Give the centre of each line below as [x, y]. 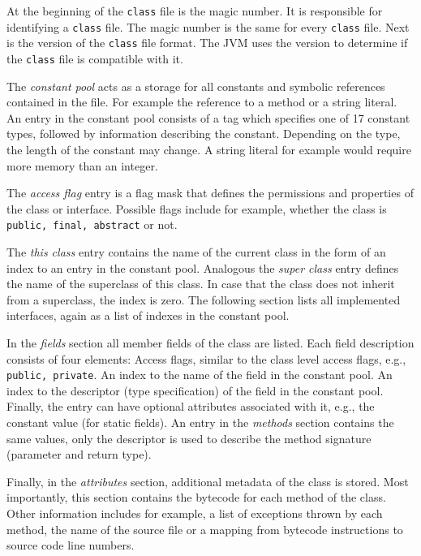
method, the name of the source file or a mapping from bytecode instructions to [205, 529]
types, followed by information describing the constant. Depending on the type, [204, 134]
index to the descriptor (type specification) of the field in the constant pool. [195, 390]
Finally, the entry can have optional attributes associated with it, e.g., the [191, 406]
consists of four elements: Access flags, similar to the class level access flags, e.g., [206, 358]
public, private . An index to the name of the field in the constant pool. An [200, 375]
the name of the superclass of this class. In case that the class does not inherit [201, 284]
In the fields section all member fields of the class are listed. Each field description [210, 343]
